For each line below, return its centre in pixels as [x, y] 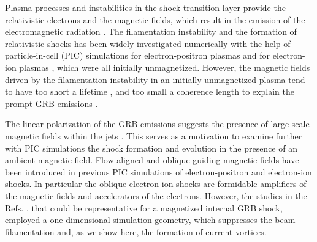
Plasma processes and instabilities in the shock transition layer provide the [145, 7]
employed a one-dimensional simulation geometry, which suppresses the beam [150, 220]
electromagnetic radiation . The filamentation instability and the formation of [151, 31]
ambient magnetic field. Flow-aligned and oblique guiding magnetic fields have [152, 160]
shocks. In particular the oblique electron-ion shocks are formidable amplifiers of [156, 184]
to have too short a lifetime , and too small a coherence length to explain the [150, 91]
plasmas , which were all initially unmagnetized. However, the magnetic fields [165, 67]
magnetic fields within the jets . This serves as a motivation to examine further [154, 135]
